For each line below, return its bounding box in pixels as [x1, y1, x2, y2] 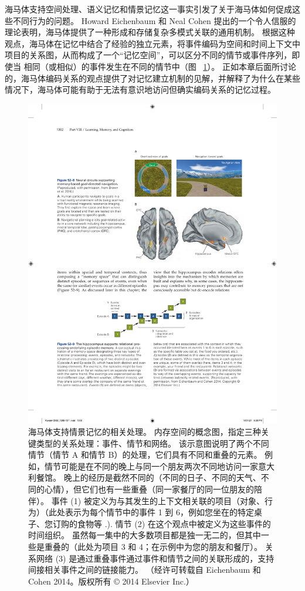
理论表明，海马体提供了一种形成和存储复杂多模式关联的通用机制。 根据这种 [5, 26, 295, 38]
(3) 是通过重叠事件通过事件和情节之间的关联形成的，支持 [55, 552, 274, 564]
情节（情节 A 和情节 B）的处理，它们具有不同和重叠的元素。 [28, 448, 262, 461]
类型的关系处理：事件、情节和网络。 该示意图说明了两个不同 [36, 437, 269, 449]
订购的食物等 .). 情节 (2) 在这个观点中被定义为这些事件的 [52, 517, 271, 529]
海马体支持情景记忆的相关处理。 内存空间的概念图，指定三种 [28, 425, 261, 438]
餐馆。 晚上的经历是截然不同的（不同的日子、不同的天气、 [36, 471, 261, 484]
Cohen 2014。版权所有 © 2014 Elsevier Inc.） [28, 575, 194, 587]
